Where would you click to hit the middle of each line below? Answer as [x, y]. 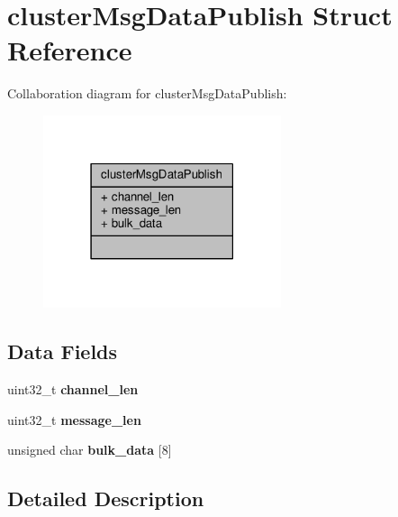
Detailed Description [106, 499]
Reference [70, 50]
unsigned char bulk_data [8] [90, 450]
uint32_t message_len [74, 419]
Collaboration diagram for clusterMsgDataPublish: [147, 93]
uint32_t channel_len [73, 389]
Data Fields [63, 351]
